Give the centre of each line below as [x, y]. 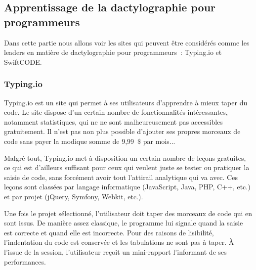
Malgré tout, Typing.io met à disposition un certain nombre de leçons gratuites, [125, 157]
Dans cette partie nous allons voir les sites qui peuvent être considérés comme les [127, 42]
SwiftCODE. [23, 62]
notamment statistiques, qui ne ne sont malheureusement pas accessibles [113, 121]
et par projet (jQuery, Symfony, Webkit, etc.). [74, 196]
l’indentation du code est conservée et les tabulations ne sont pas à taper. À [119, 242]
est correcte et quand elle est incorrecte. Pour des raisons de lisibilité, [109, 232]
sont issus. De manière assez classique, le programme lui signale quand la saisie [124, 223]
